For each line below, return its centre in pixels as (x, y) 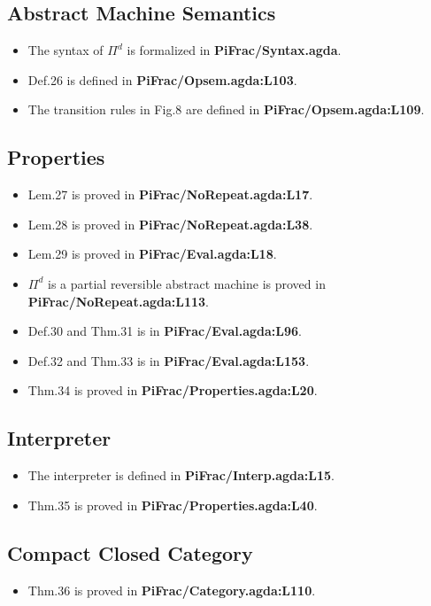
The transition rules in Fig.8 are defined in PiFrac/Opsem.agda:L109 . (226, 109)
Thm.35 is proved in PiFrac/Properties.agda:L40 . (173, 505)
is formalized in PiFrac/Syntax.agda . (234, 50)
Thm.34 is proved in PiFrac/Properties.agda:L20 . (173, 390)
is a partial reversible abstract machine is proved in (186, 283)
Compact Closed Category (130, 552)
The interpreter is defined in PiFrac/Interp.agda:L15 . (181, 475)
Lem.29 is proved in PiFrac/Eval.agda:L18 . (152, 254)
